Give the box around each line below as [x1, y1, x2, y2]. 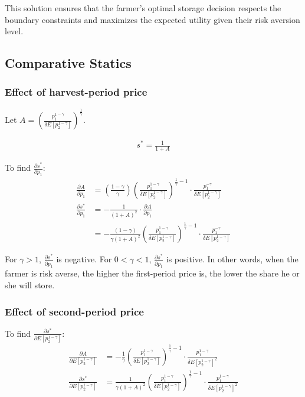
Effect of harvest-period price [5, 84, 147, 99]
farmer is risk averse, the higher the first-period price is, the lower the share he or [5, 267, 300, 279]
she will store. [5, 279, 55, 291]
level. [5, 25, 24, 37]
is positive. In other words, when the [166, 253, 299, 265]
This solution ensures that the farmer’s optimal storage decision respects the [5, 2, 281, 14]
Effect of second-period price [5, 304, 144, 318]
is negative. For [56, 253, 112, 265]
